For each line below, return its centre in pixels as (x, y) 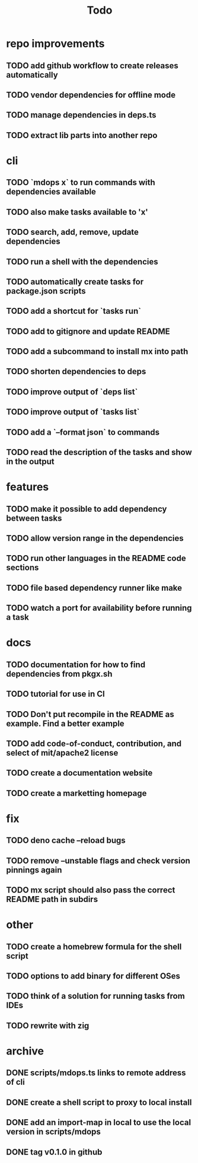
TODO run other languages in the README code (96, 558)
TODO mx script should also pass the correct (91, 890)
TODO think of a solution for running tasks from (95, 996)
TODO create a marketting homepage (76, 793)
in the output (30, 462)
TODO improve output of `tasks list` (73, 412)
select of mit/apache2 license (62, 753)
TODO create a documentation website (79, 773)
